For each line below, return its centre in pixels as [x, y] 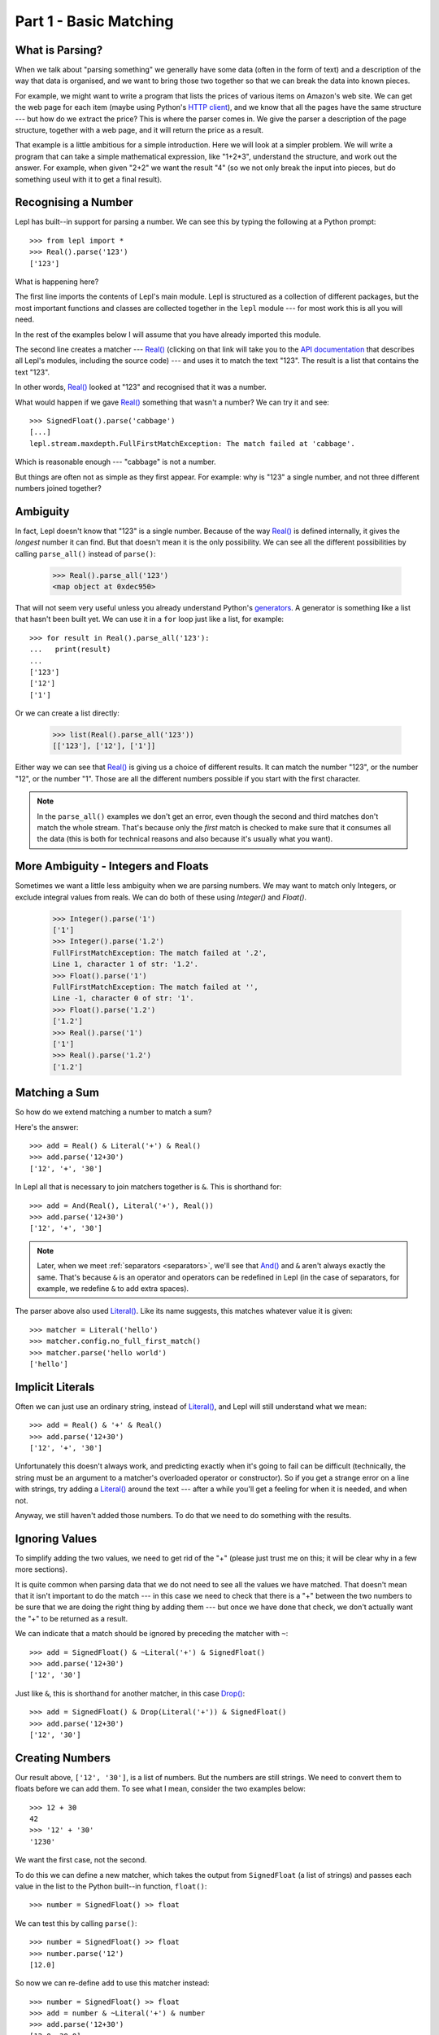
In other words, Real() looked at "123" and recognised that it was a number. [141, 387]
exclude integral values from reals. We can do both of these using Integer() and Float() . [161, 897]
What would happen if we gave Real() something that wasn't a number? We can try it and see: [172, 402]
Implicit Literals [55, 1387]
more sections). [41, 1569]
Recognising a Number [74, 202]
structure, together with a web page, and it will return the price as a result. [139, 130]
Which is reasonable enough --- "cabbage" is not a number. [115, 462]
